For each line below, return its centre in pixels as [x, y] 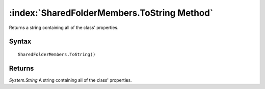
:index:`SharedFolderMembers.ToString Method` [111, 13]
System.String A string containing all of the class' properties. [70, 80]
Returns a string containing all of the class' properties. [64, 28]
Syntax [20, 42]
